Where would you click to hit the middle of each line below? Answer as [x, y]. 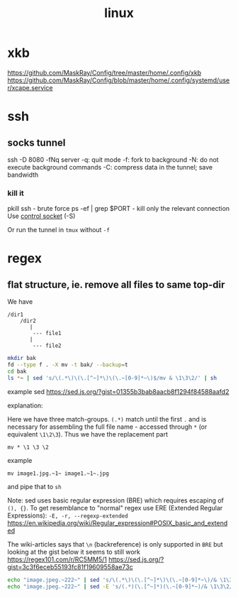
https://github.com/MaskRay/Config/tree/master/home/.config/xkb [104, 72]
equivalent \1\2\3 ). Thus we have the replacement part [88, 434]
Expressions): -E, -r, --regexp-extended [68, 515]
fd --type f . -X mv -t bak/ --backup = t [68, 365]
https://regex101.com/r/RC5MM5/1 [57, 559]
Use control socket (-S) [41, 216]
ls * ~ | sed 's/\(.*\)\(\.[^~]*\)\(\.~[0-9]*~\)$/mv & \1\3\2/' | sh [112, 378]
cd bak [17, 371]
